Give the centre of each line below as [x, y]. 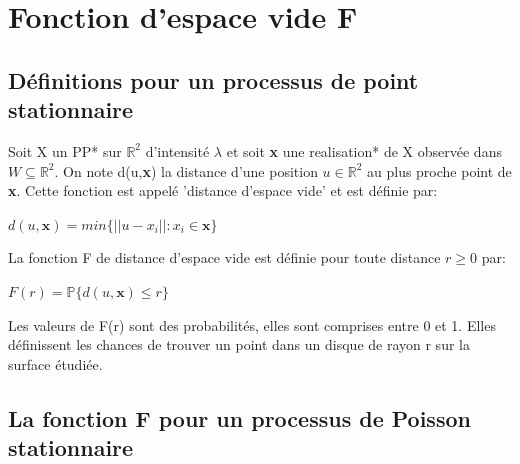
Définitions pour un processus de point [213, 79]
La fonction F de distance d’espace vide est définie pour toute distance [224, 257]
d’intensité [177, 150]
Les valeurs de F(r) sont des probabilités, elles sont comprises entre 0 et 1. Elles [252, 324]
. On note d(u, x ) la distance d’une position [186, 170]
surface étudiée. [55, 363]
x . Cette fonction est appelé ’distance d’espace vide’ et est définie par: [223, 190]
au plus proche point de [439, 170]
